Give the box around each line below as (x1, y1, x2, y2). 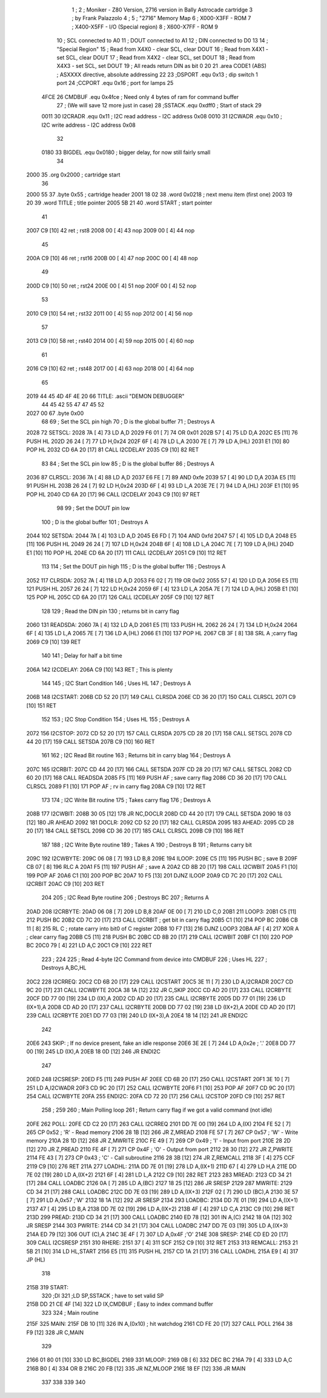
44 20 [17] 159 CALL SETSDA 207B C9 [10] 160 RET (26, 738, 155, 745)
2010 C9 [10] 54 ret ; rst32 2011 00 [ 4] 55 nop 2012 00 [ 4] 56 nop (26, 309, 193, 317)
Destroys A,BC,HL (41, 964, 87, 971)
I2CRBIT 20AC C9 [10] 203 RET (26, 880, 105, 888)
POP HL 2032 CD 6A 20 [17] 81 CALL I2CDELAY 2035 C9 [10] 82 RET (26, 446, 199, 453)
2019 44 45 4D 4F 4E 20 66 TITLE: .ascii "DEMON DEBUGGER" (26, 392, 185, 400)
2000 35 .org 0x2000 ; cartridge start (26, 171, 121, 178)
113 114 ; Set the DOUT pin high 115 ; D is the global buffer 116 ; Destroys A (41, 563, 226, 570)
